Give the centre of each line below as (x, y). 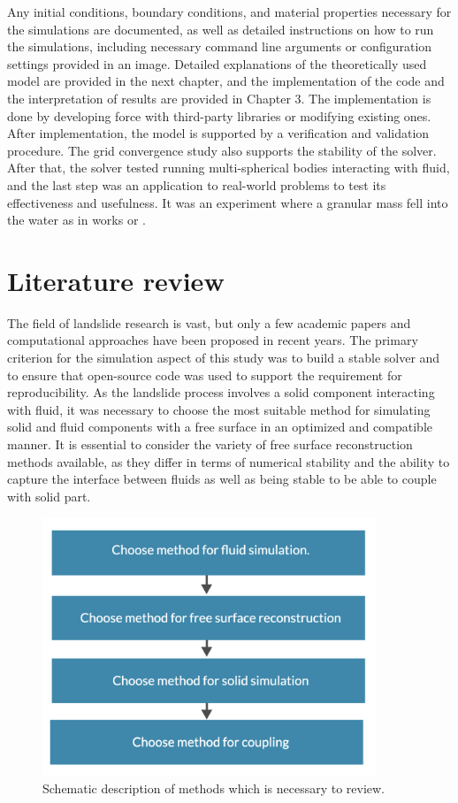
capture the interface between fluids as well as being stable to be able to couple (222, 479)
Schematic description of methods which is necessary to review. (214, 788)
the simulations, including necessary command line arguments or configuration (220, 46)
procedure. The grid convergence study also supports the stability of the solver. (222, 150)
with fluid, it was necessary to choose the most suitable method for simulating (219, 409)
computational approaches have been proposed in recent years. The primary (213, 340)
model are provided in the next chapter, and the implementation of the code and (226, 81)
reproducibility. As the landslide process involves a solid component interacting (221, 392)
